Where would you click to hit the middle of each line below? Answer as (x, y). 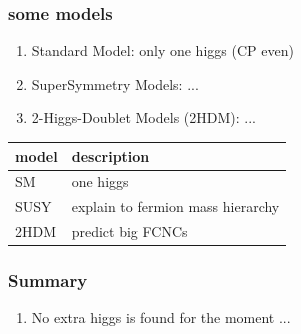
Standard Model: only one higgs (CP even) (162, 50)
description (110, 155)
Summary (48, 280)
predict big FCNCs (129, 231)
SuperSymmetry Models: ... (115, 83)
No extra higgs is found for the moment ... (161, 317)
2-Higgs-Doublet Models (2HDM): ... (143, 117)
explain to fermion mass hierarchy (175, 206)
